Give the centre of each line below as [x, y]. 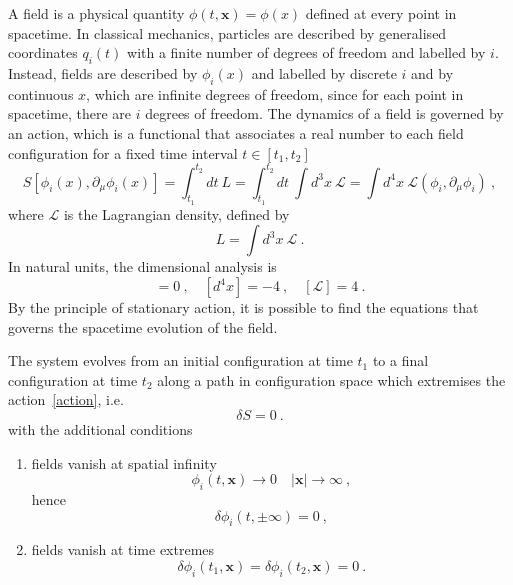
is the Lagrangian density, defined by [176, 213]
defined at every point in [381, 13]
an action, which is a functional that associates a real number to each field [236, 132]
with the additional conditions [100, 429]
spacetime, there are [70, 113]
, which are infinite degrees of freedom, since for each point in [275, 93]
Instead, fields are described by [103, 72]
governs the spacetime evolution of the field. [143, 326]
